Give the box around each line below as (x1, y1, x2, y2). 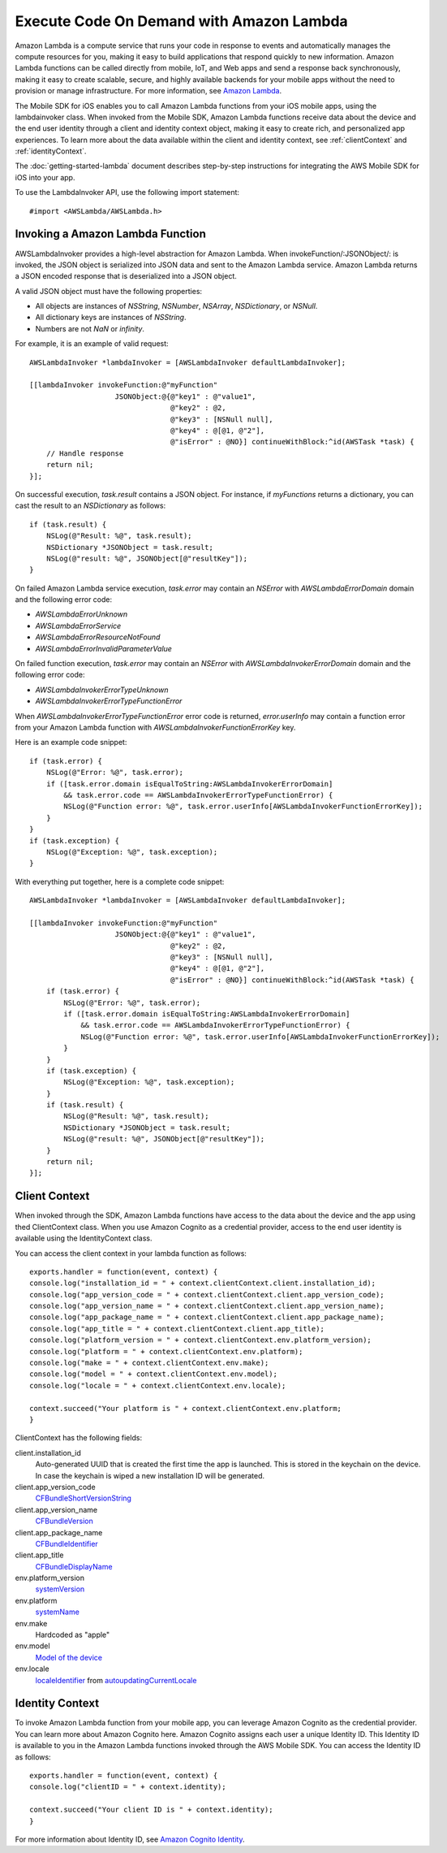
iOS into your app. (15, 172, 75, 182)
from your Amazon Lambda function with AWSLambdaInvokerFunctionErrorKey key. (15, 722, 296, 732)
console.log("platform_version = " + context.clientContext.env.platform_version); (29, 1336, 372, 1344)
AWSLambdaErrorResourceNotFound (35, 632, 161, 642)
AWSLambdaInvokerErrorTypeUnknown (35, 685, 169, 695)
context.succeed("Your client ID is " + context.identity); (29, 1805, 273, 1815)
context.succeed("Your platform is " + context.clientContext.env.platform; (29, 1404, 342, 1413)
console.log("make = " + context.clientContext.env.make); (29, 1358, 269, 1368)
